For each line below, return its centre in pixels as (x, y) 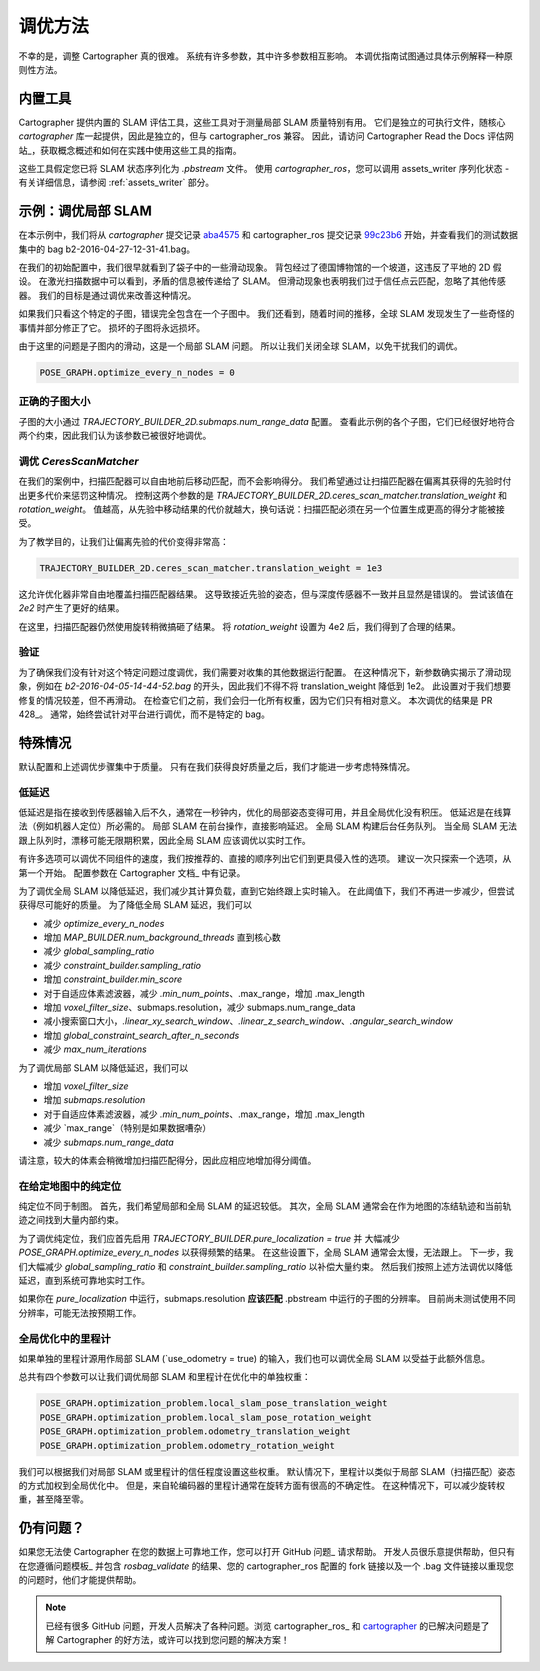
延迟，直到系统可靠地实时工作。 (84, 1281)
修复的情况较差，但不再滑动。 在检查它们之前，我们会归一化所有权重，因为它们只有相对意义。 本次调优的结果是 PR (255, 700)
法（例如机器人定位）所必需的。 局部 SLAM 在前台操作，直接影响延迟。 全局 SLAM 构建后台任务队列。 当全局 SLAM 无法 (268, 826)
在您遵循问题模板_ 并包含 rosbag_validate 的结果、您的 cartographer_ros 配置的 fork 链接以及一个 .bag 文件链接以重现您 (266, 1566)
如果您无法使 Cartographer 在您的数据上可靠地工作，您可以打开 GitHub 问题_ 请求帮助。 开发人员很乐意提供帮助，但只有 (267, 1552)
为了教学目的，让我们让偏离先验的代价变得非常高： (123, 541)
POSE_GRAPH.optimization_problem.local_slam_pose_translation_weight (213, 1403)
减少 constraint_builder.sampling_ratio (122, 965)
